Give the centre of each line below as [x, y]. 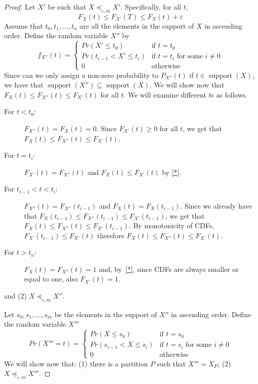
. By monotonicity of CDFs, [171, 225]
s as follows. [229, 94]
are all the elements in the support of [137, 25]
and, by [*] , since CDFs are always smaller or [169, 269]
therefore [111, 235]
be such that [67, 7]
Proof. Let [20, 7]
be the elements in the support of [106, 314]
